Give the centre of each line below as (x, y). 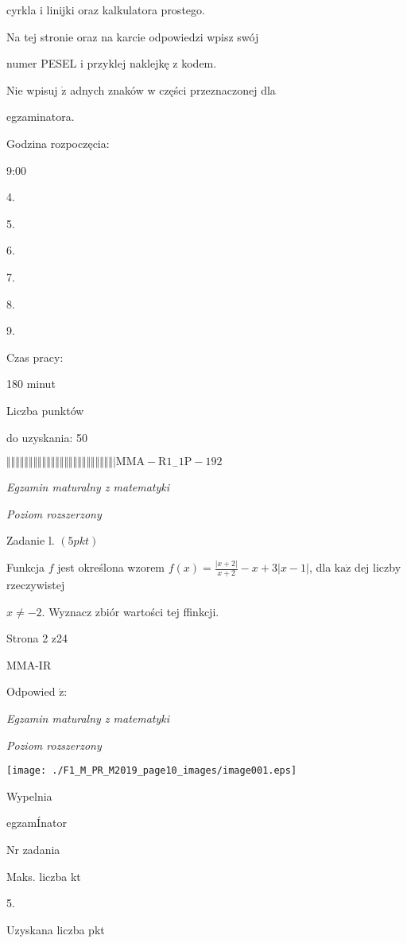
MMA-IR (29, 664)
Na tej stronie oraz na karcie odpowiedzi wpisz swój (133, 36)
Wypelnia (29, 796)
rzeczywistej (36, 585)
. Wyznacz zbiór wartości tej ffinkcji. (130, 611)
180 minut (31, 384)
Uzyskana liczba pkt (56, 929)
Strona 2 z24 (37, 638)
